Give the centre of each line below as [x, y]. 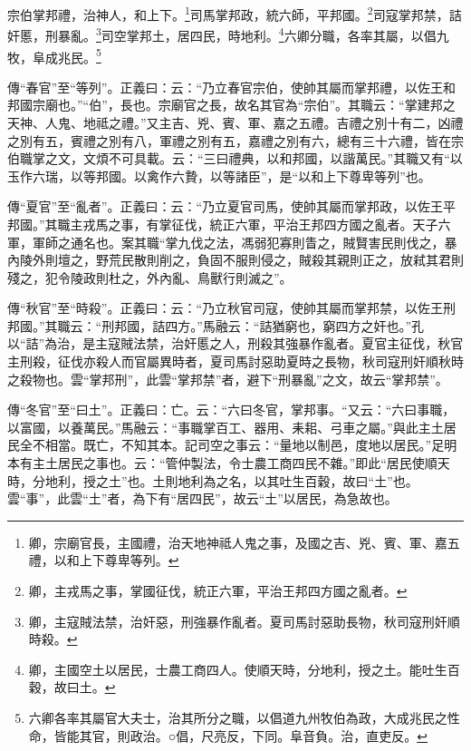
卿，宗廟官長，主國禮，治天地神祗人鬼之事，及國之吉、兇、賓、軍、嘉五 [244, 542]
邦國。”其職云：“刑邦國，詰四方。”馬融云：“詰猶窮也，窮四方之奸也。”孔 [216, 325]
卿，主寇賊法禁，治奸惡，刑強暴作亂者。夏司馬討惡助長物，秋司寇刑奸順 [244, 621]
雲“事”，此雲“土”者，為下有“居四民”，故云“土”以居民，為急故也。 [202, 498]
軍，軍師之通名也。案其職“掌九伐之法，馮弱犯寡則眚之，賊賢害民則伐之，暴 [232, 242]
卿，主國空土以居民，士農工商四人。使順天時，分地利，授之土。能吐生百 [244, 669]
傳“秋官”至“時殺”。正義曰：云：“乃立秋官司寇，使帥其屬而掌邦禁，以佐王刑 [232, 308]
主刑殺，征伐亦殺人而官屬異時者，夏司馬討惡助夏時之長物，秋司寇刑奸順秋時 [235, 361]
